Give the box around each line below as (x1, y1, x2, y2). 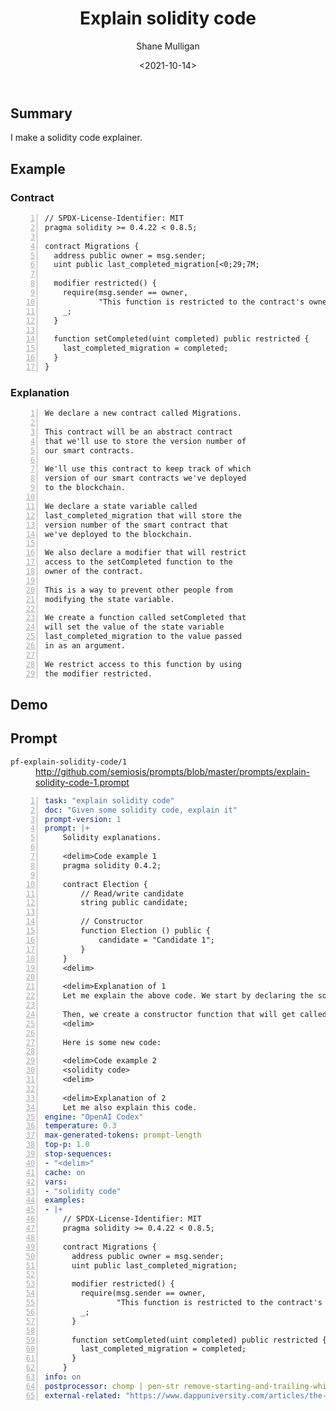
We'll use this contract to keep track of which (44, 464, 252, 474)
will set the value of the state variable (44, 622, 225, 632)
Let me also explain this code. (62, 1102, 198, 1112)
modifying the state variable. (44, 594, 175, 604)
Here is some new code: (62, 1037, 162, 1047)
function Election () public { (80, 926, 211, 936)
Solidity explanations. (62, 833, 162, 843)
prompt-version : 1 (44, 814, 122, 824)
